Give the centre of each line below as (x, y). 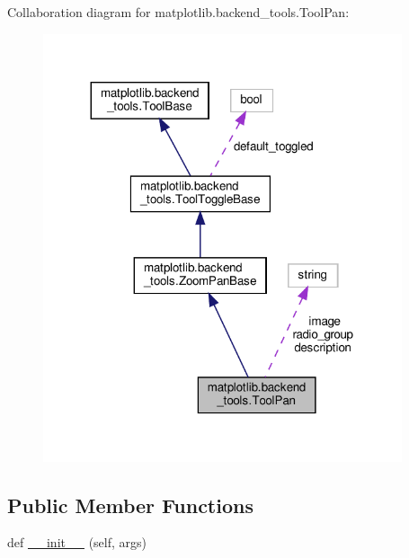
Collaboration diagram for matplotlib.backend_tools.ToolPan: (178, 12)
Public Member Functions (130, 505)
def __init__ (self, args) (77, 542)
